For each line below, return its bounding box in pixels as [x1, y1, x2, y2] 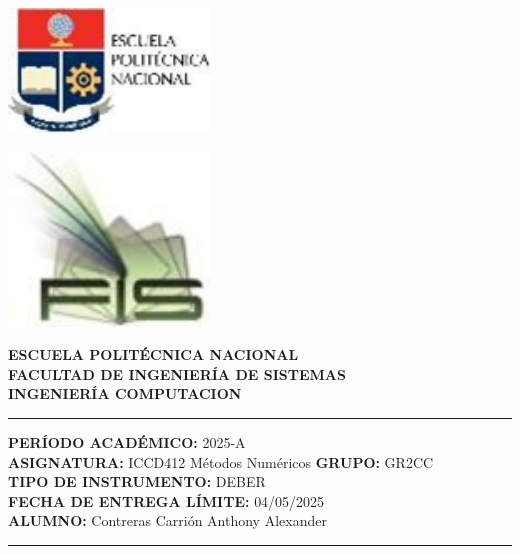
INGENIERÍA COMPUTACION [8, 383, 242, 404]
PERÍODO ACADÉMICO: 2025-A [8, 431, 246, 452]
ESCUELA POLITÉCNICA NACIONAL [8, 344, 299, 365]
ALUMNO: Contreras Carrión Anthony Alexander [8, 510, 327, 531]
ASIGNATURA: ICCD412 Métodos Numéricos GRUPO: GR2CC [8, 451, 434, 472]
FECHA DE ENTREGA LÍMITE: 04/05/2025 [8, 490, 325, 511]
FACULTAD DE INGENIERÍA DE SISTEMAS [8, 363, 346, 384]
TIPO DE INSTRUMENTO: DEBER [8, 471, 266, 492]
